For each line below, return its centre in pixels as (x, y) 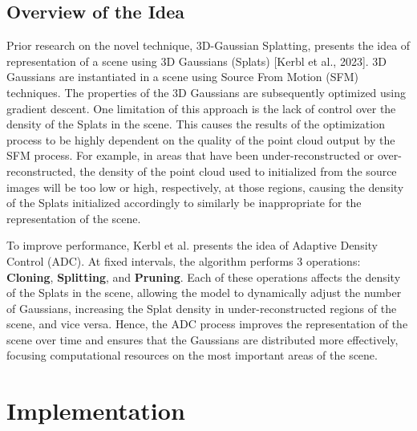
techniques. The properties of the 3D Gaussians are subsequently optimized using (206, 92)
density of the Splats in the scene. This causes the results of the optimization (196, 124)
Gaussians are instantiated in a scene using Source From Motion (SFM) (182, 77)
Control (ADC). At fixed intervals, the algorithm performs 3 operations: (184, 260)
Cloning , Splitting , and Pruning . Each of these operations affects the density (204, 276)
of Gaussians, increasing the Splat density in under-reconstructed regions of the (202, 308)
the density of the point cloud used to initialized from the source (238, 171)
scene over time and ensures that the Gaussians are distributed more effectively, (202, 339)
